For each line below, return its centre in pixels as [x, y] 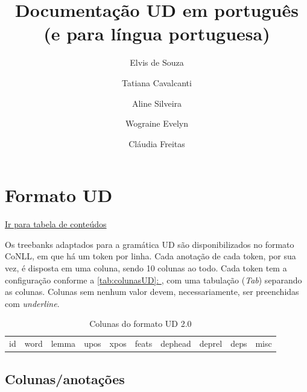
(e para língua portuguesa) [157, 33]
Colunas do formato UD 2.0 [141, 324]
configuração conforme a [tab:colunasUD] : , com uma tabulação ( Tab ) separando [153, 280]
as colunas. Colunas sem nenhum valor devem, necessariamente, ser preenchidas [152, 292]
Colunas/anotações [65, 378]
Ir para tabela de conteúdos [56, 224]
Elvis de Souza [157, 62]
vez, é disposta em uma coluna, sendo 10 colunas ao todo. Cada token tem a [146, 268]
